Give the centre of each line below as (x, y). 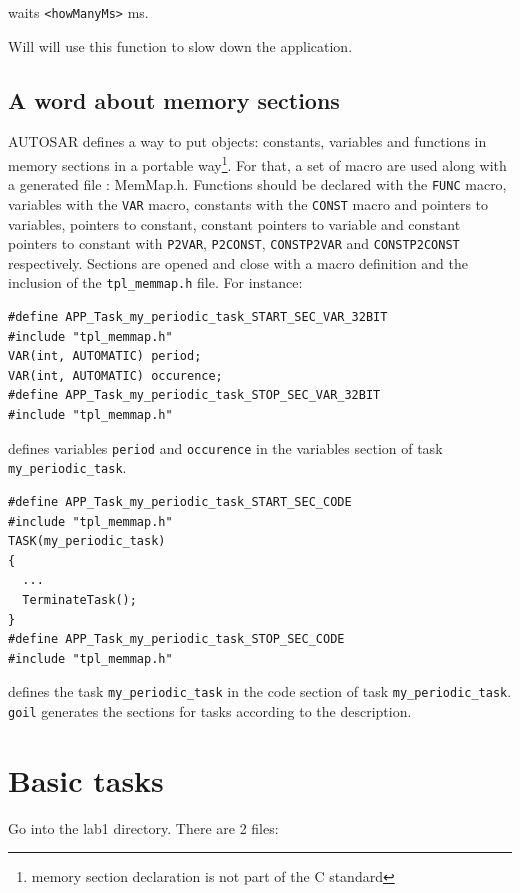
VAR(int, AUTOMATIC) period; (105, 356)
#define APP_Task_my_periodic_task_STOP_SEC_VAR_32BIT (194, 395)
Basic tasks (86, 779)
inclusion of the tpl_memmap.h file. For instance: (155, 282)
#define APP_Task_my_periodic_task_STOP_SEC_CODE (176, 639)
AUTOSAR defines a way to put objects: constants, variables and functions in (247, 141)
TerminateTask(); (79, 599)
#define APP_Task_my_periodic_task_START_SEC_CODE (180, 501)
